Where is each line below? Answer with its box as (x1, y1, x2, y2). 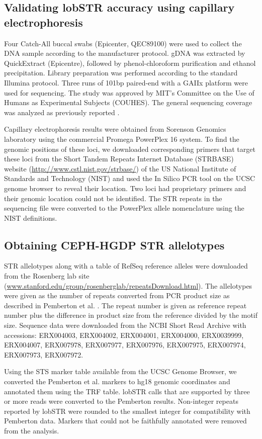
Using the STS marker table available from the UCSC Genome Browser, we (4, 366, 237, 377)
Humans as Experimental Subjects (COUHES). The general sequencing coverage (4, 97, 252, 108)
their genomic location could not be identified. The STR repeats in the (4, 193, 222, 203)
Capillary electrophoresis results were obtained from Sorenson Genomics (4, 124, 226, 134)
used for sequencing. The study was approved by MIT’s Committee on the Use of (4, 87, 254, 98)
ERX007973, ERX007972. (4, 349, 83, 360)
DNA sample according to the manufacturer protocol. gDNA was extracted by (4, 48, 245, 58)
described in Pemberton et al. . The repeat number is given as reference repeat (4, 300, 247, 310)
